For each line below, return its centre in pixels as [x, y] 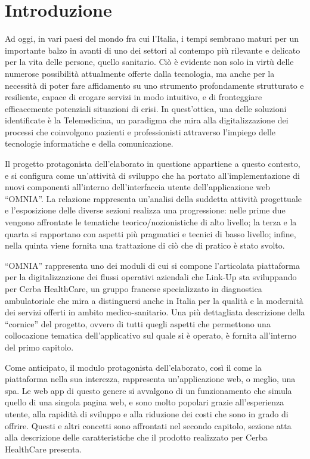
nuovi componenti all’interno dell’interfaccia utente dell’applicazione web [138, 187]
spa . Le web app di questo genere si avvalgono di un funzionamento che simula [148, 390]
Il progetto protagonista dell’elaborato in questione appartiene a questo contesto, [153, 164]
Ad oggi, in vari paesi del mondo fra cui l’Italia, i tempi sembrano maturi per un [152, 38]
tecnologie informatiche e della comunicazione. [89, 143]
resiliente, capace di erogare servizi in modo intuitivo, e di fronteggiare [134, 97]
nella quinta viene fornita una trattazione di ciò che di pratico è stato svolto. [145, 245]
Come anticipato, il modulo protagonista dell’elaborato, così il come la [133, 367]
